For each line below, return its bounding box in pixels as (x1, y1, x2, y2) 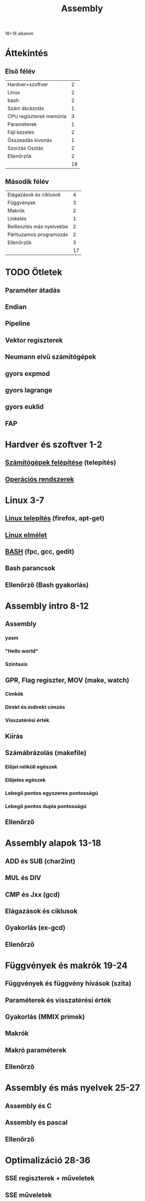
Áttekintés (5, 48, 48, 59)
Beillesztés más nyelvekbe (7, 223, 68, 230)
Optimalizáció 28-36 (5, 1154, 91, 1166)
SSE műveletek (5, 1191, 52, 1199)
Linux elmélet (5, 531, 47, 539)
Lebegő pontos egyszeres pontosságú (5, 789, 99, 796)
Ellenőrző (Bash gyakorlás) (5, 581, 89, 589)
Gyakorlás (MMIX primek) (5, 1013, 85, 1021)
